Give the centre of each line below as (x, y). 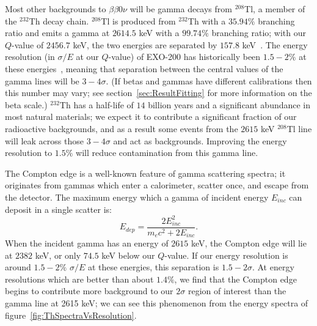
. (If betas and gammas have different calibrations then (209, 80)
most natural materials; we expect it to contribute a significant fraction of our (151, 117)
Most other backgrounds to (56, 9)
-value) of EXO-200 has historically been (184, 57)
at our (87, 57)
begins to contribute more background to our (89, 291)
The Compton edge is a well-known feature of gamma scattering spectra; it (145, 173)
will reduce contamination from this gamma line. (167, 153)
